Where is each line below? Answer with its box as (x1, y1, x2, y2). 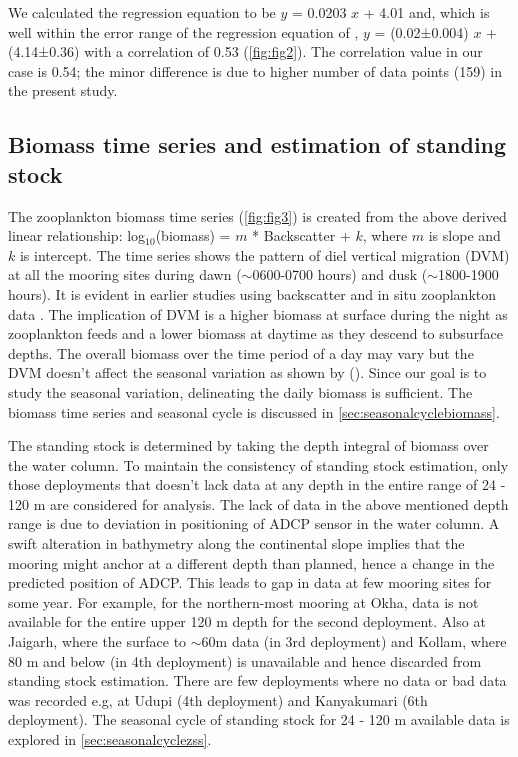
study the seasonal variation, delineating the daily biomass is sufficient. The (8, 381, 473, 402)
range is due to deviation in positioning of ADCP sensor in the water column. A (8, 513, 500, 534)
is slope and (428, 225, 501, 246)
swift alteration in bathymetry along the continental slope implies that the (8, 533, 465, 554)
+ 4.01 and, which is (363, 2, 490, 22)
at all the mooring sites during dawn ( (8, 264, 242, 285)
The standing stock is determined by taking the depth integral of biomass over (8, 435, 489, 456)
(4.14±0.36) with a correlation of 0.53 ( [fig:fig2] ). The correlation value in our (8, 41, 483, 62)
